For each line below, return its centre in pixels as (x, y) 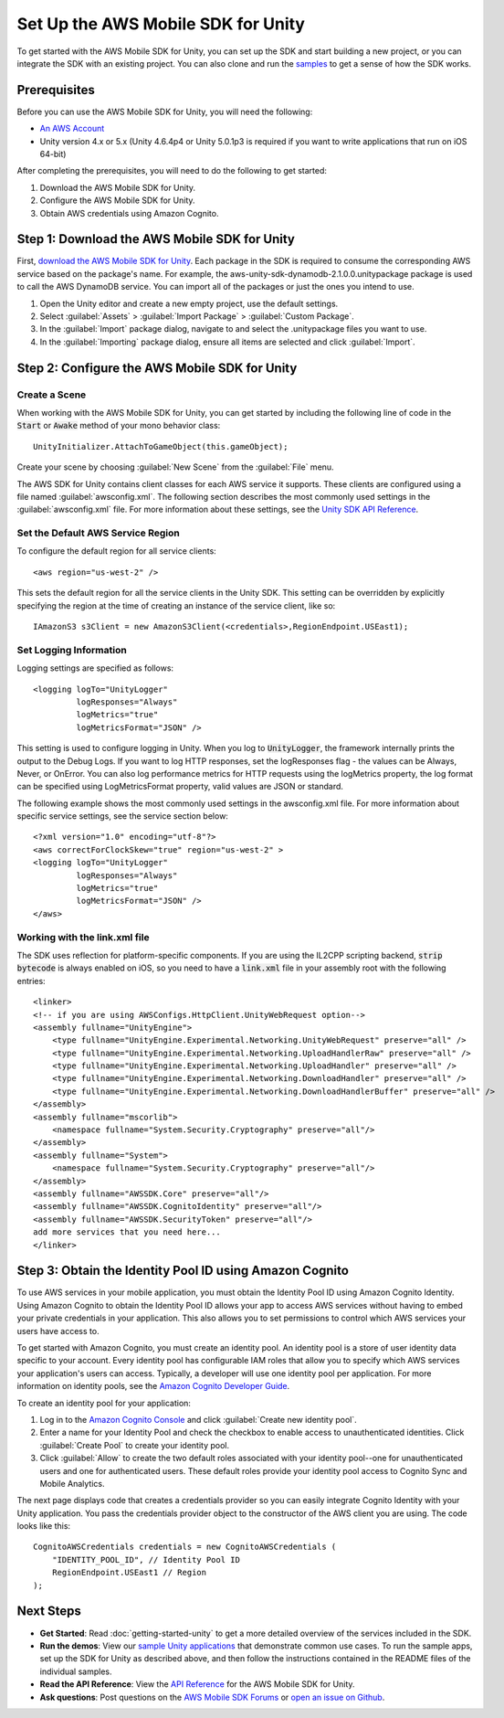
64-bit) (53, 154)
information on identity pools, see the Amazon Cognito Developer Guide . (153, 1386)
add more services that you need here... (127, 1232)
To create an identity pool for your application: (104, 1403)
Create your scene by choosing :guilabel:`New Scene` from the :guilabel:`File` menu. (175, 467)
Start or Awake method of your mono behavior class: (119, 426)
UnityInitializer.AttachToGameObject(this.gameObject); (161, 446)
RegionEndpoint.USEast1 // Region (129, 1573)
